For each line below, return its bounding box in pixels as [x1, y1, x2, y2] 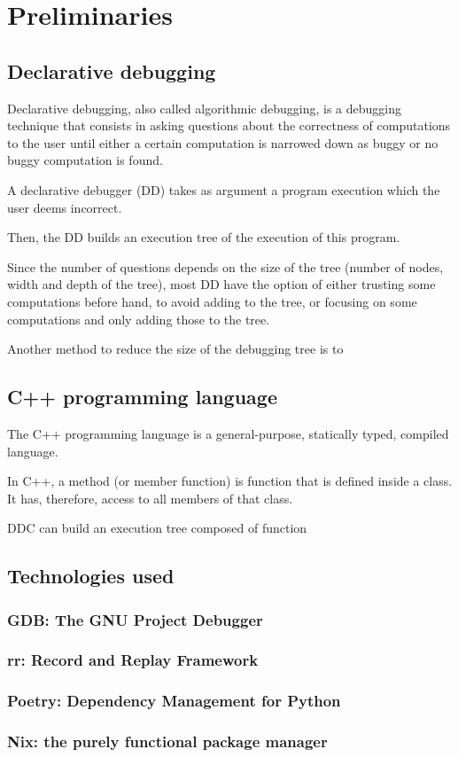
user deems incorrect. [7, 198, 122, 216]
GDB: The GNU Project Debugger [7, 608, 263, 630]
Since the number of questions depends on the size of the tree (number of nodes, [7, 257, 444, 276]
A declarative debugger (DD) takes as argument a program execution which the [7, 180, 440, 199]
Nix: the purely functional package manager [7, 730, 328, 753]
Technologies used [7, 562, 175, 589]
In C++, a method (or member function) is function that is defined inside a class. [7, 472, 453, 490]
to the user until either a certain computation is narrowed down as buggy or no [7, 133, 439, 152]
